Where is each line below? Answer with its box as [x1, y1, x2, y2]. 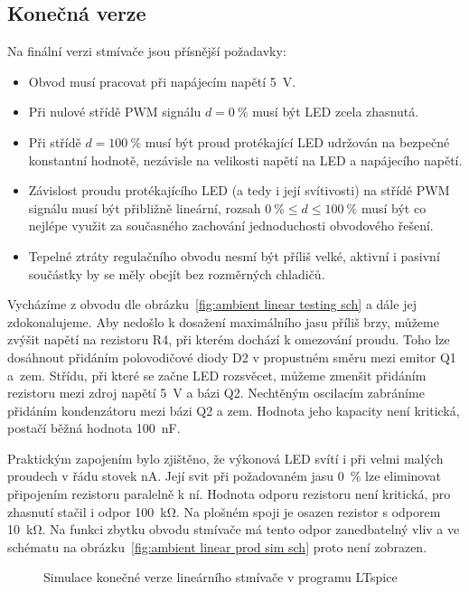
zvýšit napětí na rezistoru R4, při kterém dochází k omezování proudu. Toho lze [7, 330, 450, 349]
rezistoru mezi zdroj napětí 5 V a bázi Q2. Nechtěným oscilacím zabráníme [7, 383, 425, 402]
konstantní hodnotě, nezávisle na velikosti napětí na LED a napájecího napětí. [28, 150, 463, 169]
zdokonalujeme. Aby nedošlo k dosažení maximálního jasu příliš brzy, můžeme [7, 312, 439, 331]
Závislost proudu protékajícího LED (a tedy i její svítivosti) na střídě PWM [28, 181, 450, 200]
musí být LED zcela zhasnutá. [252, 102, 419, 121]
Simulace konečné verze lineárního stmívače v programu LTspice [43, 568, 398, 587]
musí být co [361, 198, 427, 217]
